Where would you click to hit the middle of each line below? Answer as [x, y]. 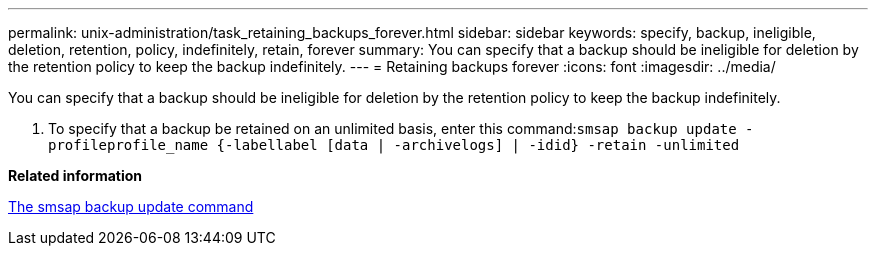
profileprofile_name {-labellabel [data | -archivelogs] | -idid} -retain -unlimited [394, 145]
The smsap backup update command [131, 206]
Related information [75, 175]
